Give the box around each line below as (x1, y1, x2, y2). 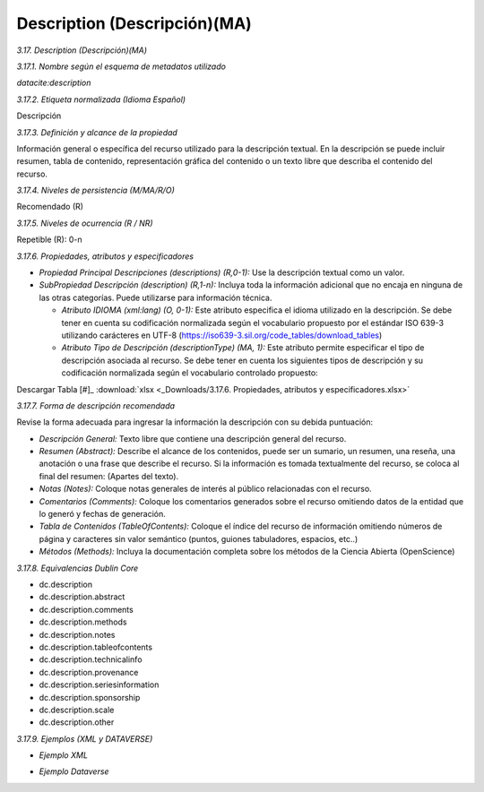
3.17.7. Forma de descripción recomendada (16, 400, 175, 411)
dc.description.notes (39, 629, 116, 640)
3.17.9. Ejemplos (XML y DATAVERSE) (16, 733, 153, 744)
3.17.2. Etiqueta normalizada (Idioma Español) (16, 94, 186, 105)
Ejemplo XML (39, 750, 89, 761)
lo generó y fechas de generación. (39, 509, 166, 520)
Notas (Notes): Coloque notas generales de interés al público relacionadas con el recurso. (39, 484, 372, 495)
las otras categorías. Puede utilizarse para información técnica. (39, 292, 272, 303)
